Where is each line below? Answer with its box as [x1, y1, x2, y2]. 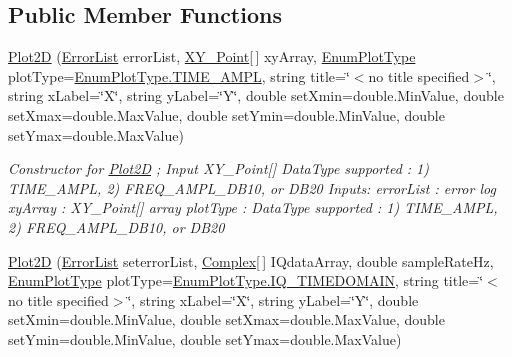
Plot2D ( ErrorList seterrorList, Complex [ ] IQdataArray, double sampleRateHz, [8, 250, 494, 271]
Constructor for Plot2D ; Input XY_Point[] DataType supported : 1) [8, 158, 429, 179]
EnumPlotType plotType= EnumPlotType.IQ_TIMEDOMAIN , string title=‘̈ [8, 270, 484, 291]
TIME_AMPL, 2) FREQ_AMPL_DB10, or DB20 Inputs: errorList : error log [8, 177, 496, 198]
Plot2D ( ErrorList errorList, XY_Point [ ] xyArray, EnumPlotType [8, 46, 416, 67]
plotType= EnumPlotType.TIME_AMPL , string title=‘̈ [8, 65, 350, 86]
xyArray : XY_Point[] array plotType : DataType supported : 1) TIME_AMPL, [8, 197, 498, 218]
